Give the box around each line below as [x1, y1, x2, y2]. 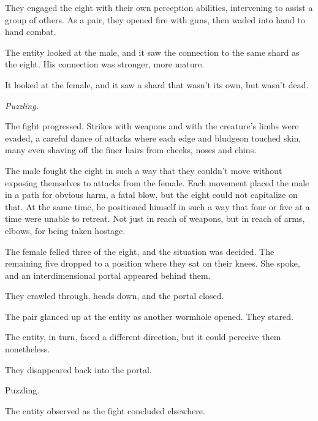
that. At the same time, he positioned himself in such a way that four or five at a [5, 200, 310, 213]
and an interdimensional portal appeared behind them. [5, 268, 211, 281]
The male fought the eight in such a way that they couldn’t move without [5, 164, 282, 176]
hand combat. [5, 25, 56, 38]
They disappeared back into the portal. [5, 363, 152, 376]
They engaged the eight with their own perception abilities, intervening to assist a [5, 1, 313, 13]
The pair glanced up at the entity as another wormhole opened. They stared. [5, 309, 293, 322]
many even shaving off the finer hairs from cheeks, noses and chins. [5, 143, 257, 156]
